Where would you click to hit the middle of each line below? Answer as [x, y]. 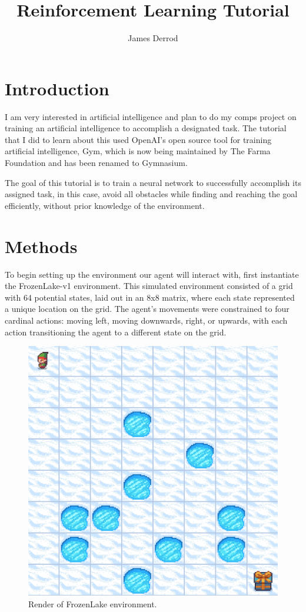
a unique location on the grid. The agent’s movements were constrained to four [147, 309]
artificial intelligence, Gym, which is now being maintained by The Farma [138, 151]
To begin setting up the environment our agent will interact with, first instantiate [152, 274]
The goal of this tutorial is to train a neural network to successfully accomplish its [153, 182]
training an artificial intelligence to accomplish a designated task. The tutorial [146, 128]
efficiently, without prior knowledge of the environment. [105, 205]
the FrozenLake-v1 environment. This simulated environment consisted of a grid [149, 286]
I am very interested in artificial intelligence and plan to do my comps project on [151, 116]
